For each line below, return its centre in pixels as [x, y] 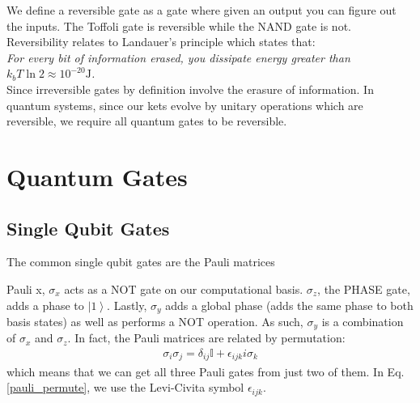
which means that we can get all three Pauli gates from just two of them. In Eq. [206, 371]
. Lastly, [127, 305]
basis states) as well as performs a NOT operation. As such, [155, 321]
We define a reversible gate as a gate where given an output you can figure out [202, 10]
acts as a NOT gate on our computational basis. [184, 288]
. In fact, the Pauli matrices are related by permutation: [206, 338]
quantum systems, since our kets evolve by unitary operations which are [185, 105]
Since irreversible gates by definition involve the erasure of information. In [190, 89]
